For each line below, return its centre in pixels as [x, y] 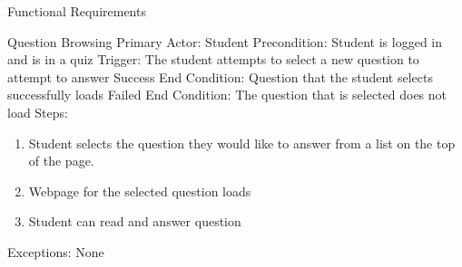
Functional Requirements [77, 11]
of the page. [61, 161]
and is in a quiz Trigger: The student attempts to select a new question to [213, 59]
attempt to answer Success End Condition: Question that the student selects [220, 76]
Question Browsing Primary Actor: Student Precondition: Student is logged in [225, 41]
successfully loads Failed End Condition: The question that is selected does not [227, 95]
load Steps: [38, 112]
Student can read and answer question [135, 221]
